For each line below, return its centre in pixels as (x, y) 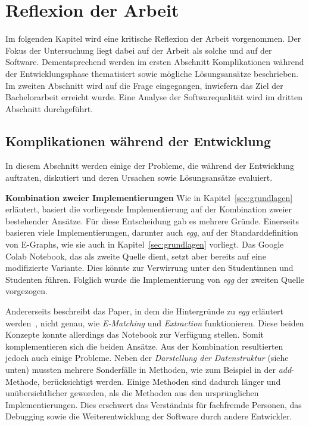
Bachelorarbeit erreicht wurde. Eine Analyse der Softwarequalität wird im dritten (154, 97)
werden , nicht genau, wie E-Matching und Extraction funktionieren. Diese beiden (155, 322)
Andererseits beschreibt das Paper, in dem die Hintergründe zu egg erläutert (145, 311)
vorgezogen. (26, 291)
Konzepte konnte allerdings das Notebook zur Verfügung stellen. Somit (135, 334)
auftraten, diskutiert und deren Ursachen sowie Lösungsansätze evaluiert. (139, 177)
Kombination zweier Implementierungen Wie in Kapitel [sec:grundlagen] (149, 197)
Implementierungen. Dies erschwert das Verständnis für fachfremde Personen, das (154, 404)
